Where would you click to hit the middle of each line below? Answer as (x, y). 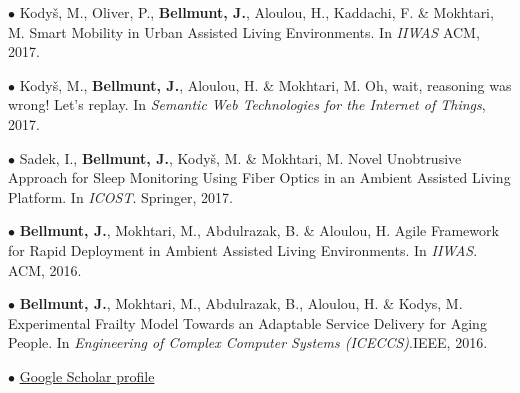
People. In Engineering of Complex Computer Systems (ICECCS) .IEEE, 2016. (248, 342)
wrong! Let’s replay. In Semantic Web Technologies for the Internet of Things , (247, 104)
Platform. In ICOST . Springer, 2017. (120, 196)
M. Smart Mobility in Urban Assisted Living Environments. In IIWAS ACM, (244, 31)
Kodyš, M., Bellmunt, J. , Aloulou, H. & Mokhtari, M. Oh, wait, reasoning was (265, 84)
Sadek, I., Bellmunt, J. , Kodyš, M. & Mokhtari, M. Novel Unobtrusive (240, 157)
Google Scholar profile (87, 375)
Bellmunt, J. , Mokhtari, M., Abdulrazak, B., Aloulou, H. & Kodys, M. (241, 303)
